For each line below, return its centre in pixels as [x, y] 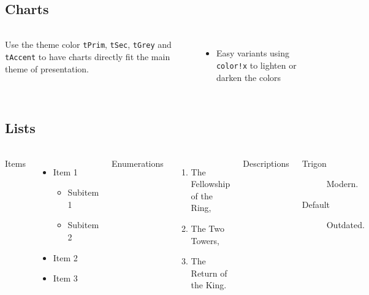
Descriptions [266, 163]
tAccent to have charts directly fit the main [88, 57]
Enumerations [138, 163]
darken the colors [249, 77]
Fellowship [211, 184]
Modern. [342, 184]
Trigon [314, 163]
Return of [209, 273]
